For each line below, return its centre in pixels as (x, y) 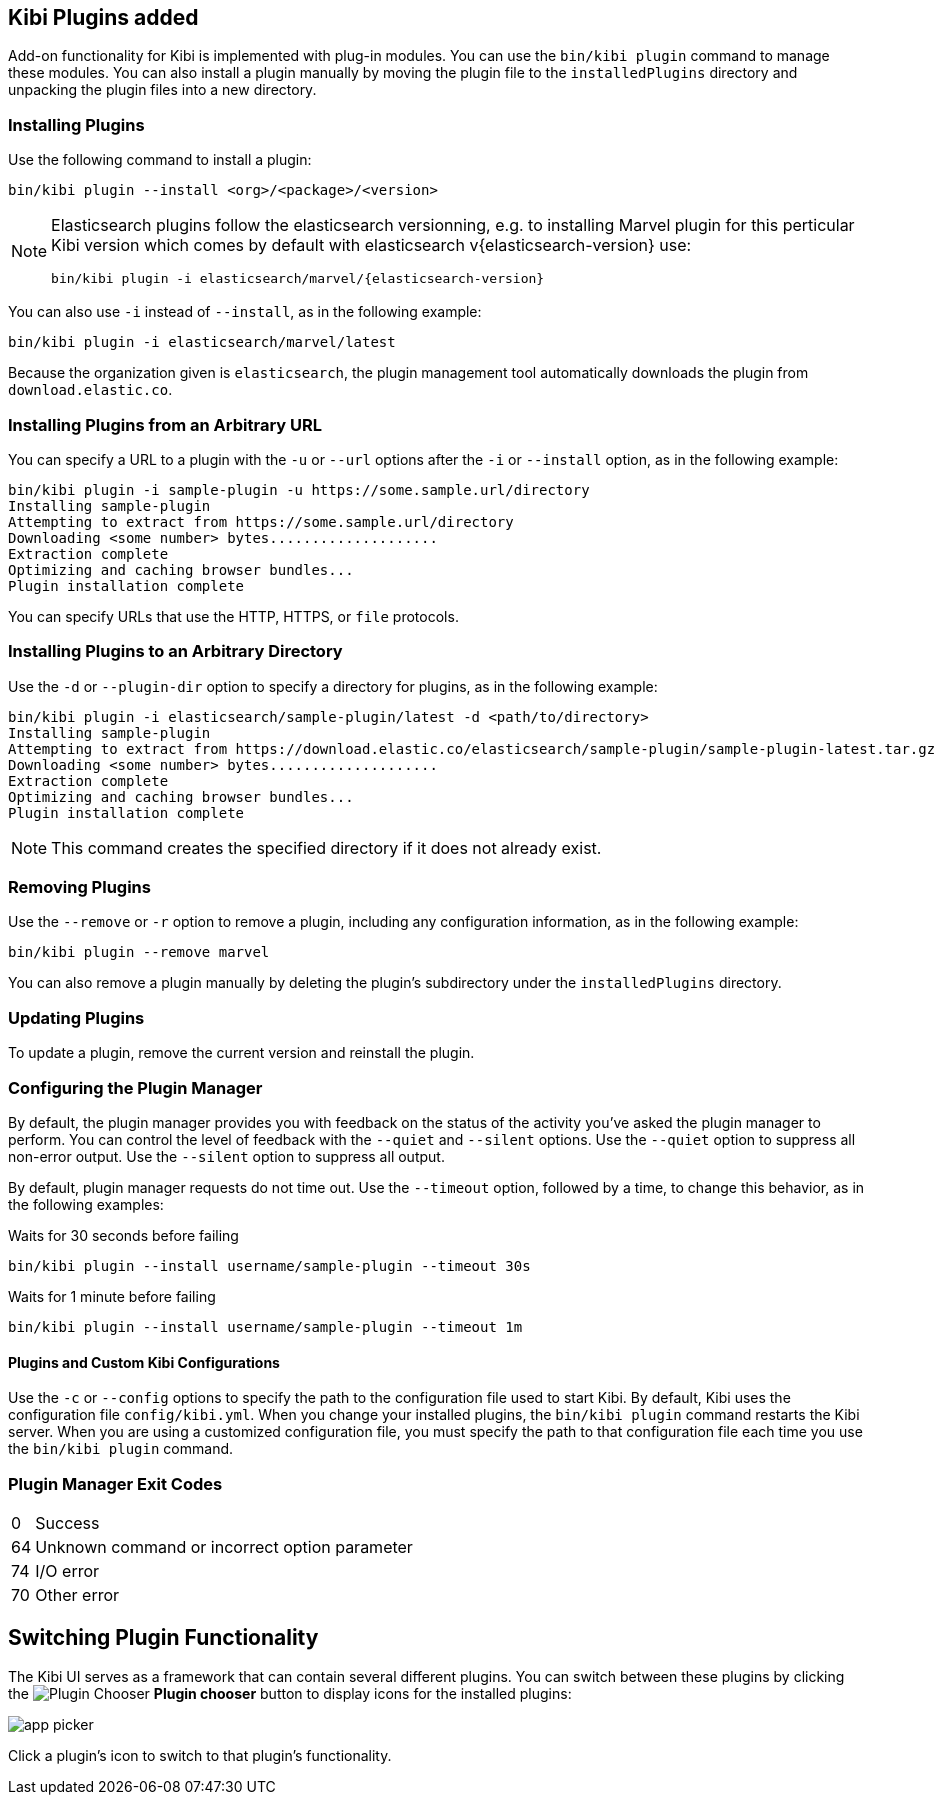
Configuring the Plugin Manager (135, 1087)
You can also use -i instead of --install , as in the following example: (245, 312)
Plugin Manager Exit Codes (115, 1483)
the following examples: (86, 1204)
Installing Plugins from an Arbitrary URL (165, 424)
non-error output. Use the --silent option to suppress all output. (226, 1156)
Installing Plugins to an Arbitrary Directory (175, 651)
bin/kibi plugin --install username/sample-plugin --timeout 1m (265, 1326)
